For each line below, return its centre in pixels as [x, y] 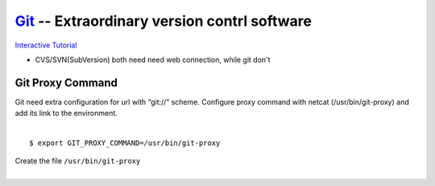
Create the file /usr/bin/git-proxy [78, 161]
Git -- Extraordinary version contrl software [163, 21]
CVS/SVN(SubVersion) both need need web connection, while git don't [153, 60]
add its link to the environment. [66, 114]
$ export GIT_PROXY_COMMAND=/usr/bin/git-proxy [125, 143]
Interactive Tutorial [46, 45]
